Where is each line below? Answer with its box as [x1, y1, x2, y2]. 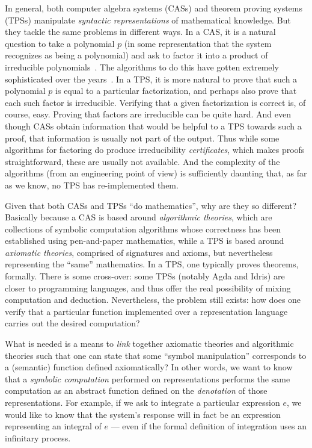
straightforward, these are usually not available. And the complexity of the [5, 155, 280, 167]
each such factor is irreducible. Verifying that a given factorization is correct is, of [5, 96, 306, 108]
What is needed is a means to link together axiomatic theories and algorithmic [5, 337, 294, 350]
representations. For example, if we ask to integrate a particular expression [5, 396, 280, 408]
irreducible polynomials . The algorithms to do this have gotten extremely [5, 60, 279, 73]
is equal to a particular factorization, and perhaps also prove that [55, 84, 297, 97]
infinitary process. [5, 431, 71, 444]
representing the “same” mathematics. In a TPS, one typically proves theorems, [5, 258, 299, 270]
